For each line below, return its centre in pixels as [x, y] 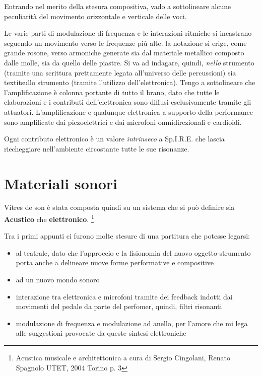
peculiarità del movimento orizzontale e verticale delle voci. [95, 16]
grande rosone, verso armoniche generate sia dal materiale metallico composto [124, 53]
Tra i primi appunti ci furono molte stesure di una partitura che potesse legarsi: [127, 236]
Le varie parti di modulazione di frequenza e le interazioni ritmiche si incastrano [128, 33]
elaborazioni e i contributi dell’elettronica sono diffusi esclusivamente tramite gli [128, 102]
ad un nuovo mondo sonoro [58, 280]
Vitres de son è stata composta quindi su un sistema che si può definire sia [119, 207]
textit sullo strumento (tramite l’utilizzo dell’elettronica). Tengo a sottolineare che [130, 82]
